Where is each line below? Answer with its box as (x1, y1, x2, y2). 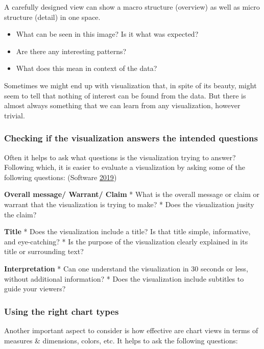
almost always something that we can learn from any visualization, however (4, 100, 241, 111)
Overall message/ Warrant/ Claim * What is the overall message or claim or (4, 189, 259, 200)
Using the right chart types (4, 305, 119, 317)
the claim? (4, 209, 37, 219)
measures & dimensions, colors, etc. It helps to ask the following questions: (4, 335, 238, 345)
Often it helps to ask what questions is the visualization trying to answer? (4, 152, 236, 162)
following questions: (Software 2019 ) (4, 171, 117, 182)
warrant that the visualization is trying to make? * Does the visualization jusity (4, 198, 254, 209)
